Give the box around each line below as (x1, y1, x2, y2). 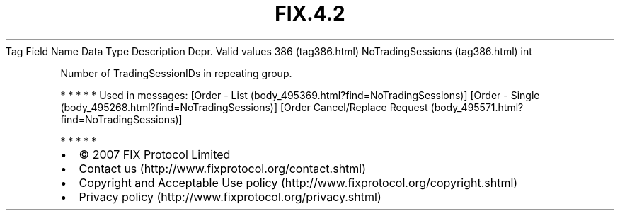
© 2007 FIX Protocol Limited (79, 147, 231, 161)
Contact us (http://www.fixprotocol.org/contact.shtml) (79, 161, 367, 176)
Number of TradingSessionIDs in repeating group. (60, 67, 292, 79)
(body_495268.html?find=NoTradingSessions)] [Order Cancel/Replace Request (60, 101, 428, 113)
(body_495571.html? (430, 101, 524, 113)
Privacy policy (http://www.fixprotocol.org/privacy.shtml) (79, 189, 381, 204)
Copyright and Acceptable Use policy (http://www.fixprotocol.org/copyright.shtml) (79, 175, 518, 190)
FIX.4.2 (275, 1, 345, 25)
